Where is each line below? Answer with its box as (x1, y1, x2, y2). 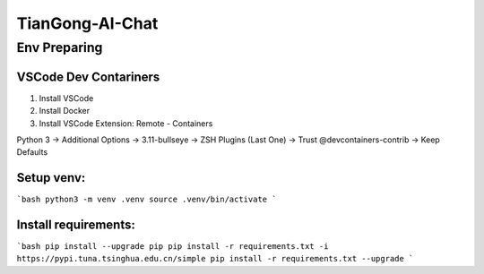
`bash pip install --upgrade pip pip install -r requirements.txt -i (16, 242, 329, 252)
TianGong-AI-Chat (16, 13, 159, 33)
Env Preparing (16, 39, 103, 56)
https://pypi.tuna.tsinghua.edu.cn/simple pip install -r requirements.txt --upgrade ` (16, 253, 414, 264)
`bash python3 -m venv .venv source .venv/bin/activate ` (16, 194, 277, 205)
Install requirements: (16, 218, 136, 232)
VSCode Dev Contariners (16, 69, 160, 84)
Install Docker (39, 106, 90, 116)
